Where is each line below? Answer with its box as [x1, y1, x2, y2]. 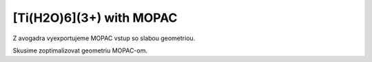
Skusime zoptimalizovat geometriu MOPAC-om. [12, 46, 148, 55]
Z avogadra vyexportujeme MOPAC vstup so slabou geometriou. [12, 34, 196, 42]
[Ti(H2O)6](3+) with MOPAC [12, 10, 178, 25]
